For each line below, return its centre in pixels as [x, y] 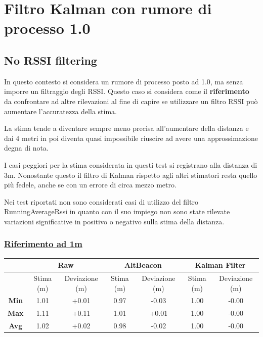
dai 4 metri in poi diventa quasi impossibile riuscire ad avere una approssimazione [131, 138]
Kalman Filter [220, 265]
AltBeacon [143, 265]
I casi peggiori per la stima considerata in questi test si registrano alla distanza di [131, 164]
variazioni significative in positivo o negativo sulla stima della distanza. [114, 221]
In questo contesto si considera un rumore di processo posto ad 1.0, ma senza [124, 81]
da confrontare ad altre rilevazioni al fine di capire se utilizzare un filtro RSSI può [131, 101]
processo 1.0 [47, 28]
